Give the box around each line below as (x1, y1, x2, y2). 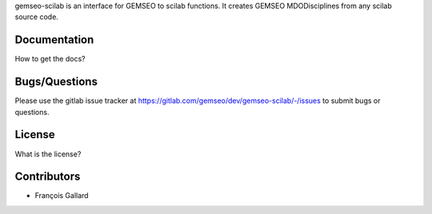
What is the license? (14, 149, 82, 159)
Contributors (14, 170, 81, 184)
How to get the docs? (14, 54, 86, 64)
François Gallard (34, 191, 89, 200)
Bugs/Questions (14, 75, 98, 89)
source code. (14, 12, 59, 22)
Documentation (14, 33, 94, 47)
